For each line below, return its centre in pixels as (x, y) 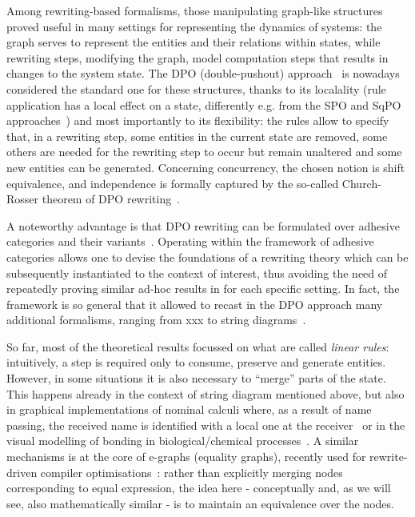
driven (22, 472)
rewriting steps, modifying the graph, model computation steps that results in (198, 57)
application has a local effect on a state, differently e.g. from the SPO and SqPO (204, 104)
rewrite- (389, 457)
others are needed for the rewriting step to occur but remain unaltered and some (204, 152)
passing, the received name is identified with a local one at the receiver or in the (206, 425)
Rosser (23, 199)
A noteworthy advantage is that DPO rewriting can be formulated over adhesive (203, 225)
